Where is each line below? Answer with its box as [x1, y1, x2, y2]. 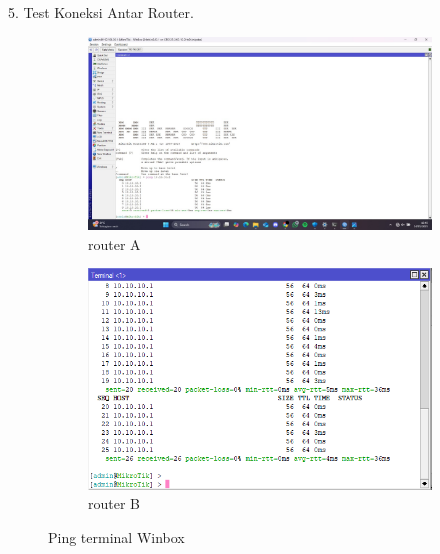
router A [88, 233, 141, 254]
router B [88, 493, 140, 514]
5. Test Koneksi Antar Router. [8, 2, 194, 22]
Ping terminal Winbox [48, 526, 185, 547]
